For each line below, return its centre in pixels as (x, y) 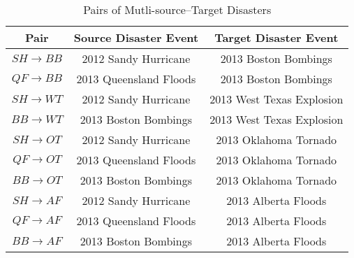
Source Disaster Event (136, 37)
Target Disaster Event (276, 37)
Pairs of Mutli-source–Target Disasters (177, 9)
